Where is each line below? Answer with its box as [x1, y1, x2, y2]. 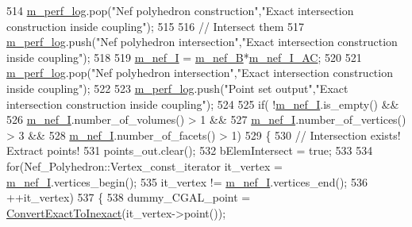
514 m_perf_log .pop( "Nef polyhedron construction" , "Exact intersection [6, 2, 354, 18]
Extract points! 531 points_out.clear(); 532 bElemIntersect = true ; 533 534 [6, 142, 373, 159]
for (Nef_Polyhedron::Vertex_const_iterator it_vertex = [6, 157, 283, 174]
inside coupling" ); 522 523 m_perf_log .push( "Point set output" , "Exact [6, 79, 348, 96]
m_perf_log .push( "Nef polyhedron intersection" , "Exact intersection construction [6, 33, 398, 50]
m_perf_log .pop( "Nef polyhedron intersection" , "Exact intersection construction [6, 64, 393, 81]
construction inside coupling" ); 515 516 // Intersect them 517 [6, 17, 304, 34]
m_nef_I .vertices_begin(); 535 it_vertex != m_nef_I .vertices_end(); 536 [6, 173, 368, 190]
